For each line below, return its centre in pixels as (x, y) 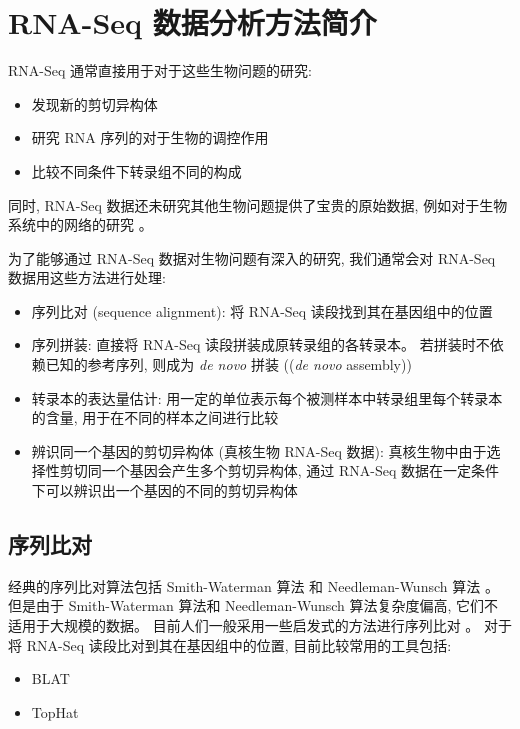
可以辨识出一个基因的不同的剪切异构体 (171, 490)
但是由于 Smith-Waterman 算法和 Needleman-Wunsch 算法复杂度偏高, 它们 (246, 605)
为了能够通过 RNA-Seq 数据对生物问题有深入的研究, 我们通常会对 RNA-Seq (252, 257)
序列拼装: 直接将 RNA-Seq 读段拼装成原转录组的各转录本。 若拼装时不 (260, 344)
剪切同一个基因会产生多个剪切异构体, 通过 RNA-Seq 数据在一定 (265, 470)
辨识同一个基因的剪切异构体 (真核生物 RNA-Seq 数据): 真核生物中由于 (259, 450)
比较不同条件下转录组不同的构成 (136, 170)
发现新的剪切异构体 (94, 103)
